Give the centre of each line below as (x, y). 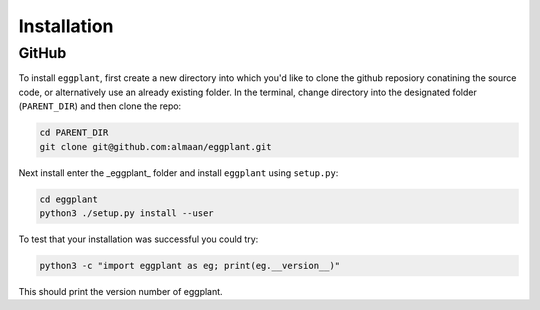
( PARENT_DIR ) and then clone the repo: (100, 106)
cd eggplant (69, 199)
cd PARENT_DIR (74, 133)
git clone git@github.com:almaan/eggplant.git (155, 146)
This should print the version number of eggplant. (121, 291)
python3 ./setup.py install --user (126, 213)
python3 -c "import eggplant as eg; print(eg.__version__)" (190, 265)
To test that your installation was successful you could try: (138, 239)
